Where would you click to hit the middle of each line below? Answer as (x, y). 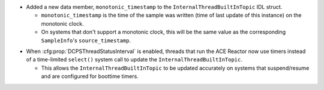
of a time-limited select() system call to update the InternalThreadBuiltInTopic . (134, 60)
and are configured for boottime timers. (90, 76)
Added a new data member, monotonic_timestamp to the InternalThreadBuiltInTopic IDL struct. (154, 7)
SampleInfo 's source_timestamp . (86, 40)
